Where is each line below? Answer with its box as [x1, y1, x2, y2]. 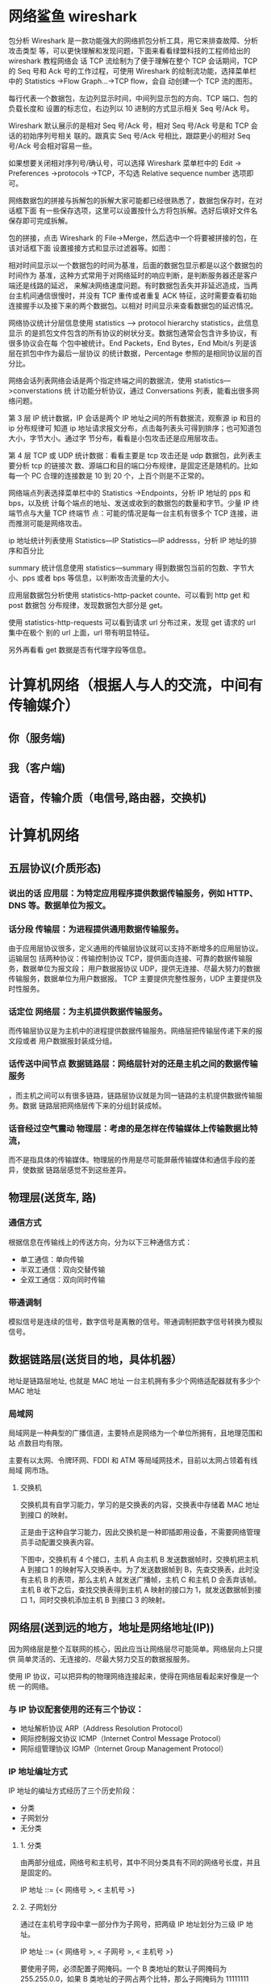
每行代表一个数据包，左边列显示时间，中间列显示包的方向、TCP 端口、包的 [8, 93, 258, 103]
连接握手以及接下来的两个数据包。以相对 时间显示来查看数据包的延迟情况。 [8, 300, 258, 310]
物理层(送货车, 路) [8, 1191, 97, 1204]
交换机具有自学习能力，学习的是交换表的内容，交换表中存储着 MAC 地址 [19, 1500, 260, 1510]
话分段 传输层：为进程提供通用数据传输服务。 [8, 924, 184, 935]
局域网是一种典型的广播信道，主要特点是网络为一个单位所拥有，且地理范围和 [8, 1428, 263, 1438]
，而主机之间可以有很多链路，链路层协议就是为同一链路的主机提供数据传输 [8, 1090, 256, 1100]
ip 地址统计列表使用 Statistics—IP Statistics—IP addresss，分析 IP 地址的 [8, 535, 250, 545]
